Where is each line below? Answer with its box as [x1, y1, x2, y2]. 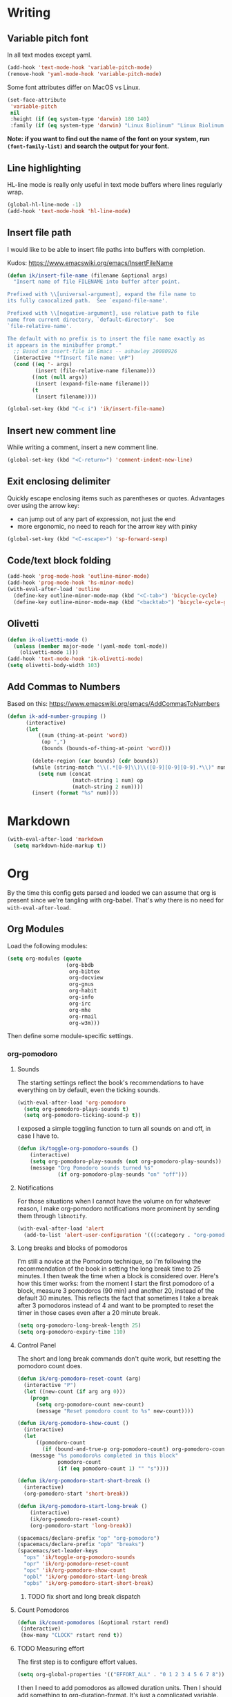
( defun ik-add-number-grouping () [7, 713, 107, 720]
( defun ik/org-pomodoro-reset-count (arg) [17, 1375, 142, 1382]
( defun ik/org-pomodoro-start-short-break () [17, 1478, 151, 1485]
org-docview [68, 974, 104, 981]
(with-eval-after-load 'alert [17, 1225, 105, 1232]
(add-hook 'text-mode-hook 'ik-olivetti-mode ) [7, 655, 144, 662]
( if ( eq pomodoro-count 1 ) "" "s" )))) [57, 1465, 169, 1472]
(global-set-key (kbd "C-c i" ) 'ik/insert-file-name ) [7, 406, 166, 412]
